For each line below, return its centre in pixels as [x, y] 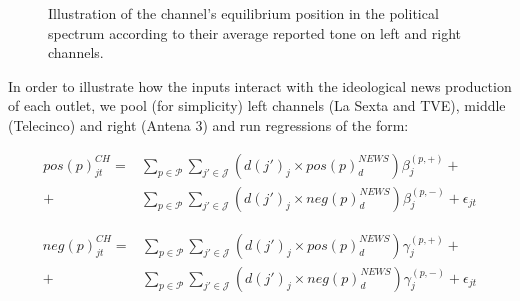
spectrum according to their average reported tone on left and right [254, 32]
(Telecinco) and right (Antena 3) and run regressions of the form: [208, 124]
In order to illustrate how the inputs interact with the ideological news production [260, 85]
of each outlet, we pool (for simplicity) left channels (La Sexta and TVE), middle [257, 105]
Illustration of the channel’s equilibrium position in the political [243, 13]
